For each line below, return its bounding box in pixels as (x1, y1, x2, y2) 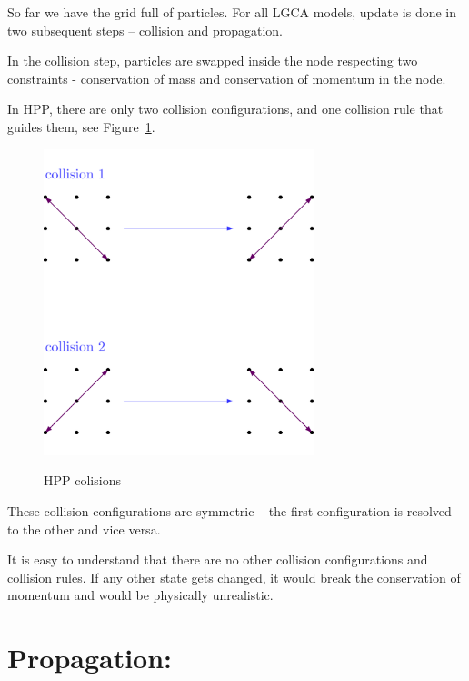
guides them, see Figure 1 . (7, 117, 155, 136)
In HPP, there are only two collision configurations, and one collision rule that (7, 99, 444, 118)
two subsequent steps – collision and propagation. (7, 20, 283, 39)
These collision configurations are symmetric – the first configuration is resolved (7, 501, 452, 520)
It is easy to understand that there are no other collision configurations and (7, 550, 428, 569)
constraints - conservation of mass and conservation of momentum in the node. (7, 68, 446, 87)
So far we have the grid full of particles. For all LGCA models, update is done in (7, 3, 457, 21)
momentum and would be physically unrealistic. (7, 585, 274, 605)
